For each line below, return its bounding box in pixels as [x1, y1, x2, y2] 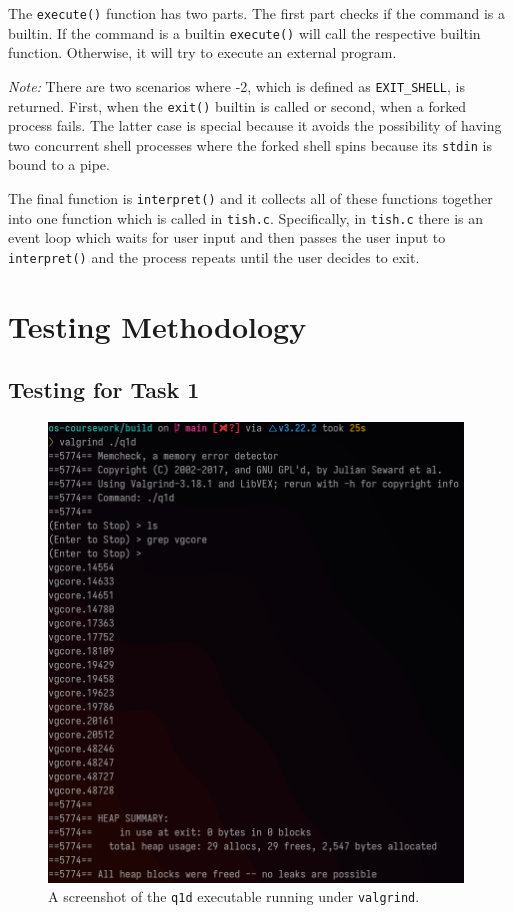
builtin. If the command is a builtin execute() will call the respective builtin [8, 22, 481, 43]
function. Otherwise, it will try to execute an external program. [8, 42, 397, 63]
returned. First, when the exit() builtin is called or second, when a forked [8, 95, 467, 116]
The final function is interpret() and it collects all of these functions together [8, 188, 493, 209]
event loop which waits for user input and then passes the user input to [8, 227, 446, 248]
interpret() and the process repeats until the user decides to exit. [8, 246, 420, 267]
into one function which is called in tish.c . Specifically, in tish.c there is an [8, 207, 484, 228]
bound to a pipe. [8, 154, 110, 175]
